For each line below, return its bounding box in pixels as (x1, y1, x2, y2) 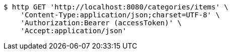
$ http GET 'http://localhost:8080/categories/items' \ (4, 3, 228, 11)
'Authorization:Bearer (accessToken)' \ (20, 19, 182, 27)
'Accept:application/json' (20, 27, 127, 35)
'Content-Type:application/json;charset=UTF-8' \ (20, 11, 220, 19)
